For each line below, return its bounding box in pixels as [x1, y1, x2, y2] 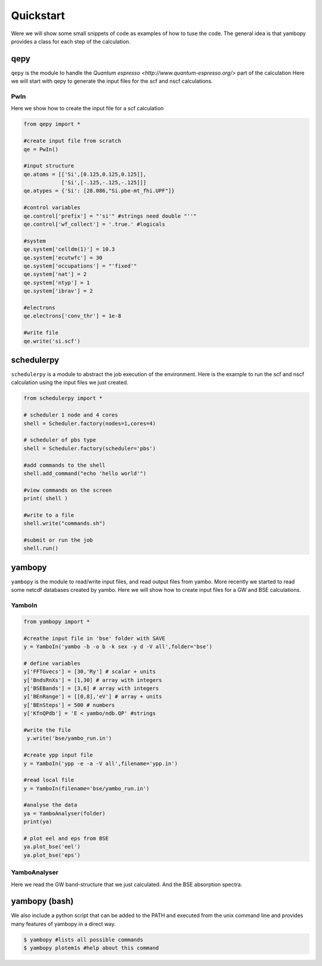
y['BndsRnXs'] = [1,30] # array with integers [23, 676, 162, 684]
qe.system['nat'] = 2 [23, 271, 87, 278]
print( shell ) [23, 495, 68, 502]
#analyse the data [23, 802, 78, 809]
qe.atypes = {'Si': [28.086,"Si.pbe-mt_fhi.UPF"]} [23, 188, 175, 194]
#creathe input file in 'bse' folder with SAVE [23, 635, 165, 642]
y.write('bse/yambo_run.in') [27, 735, 112, 742]
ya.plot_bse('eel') [23, 843, 80, 850]
